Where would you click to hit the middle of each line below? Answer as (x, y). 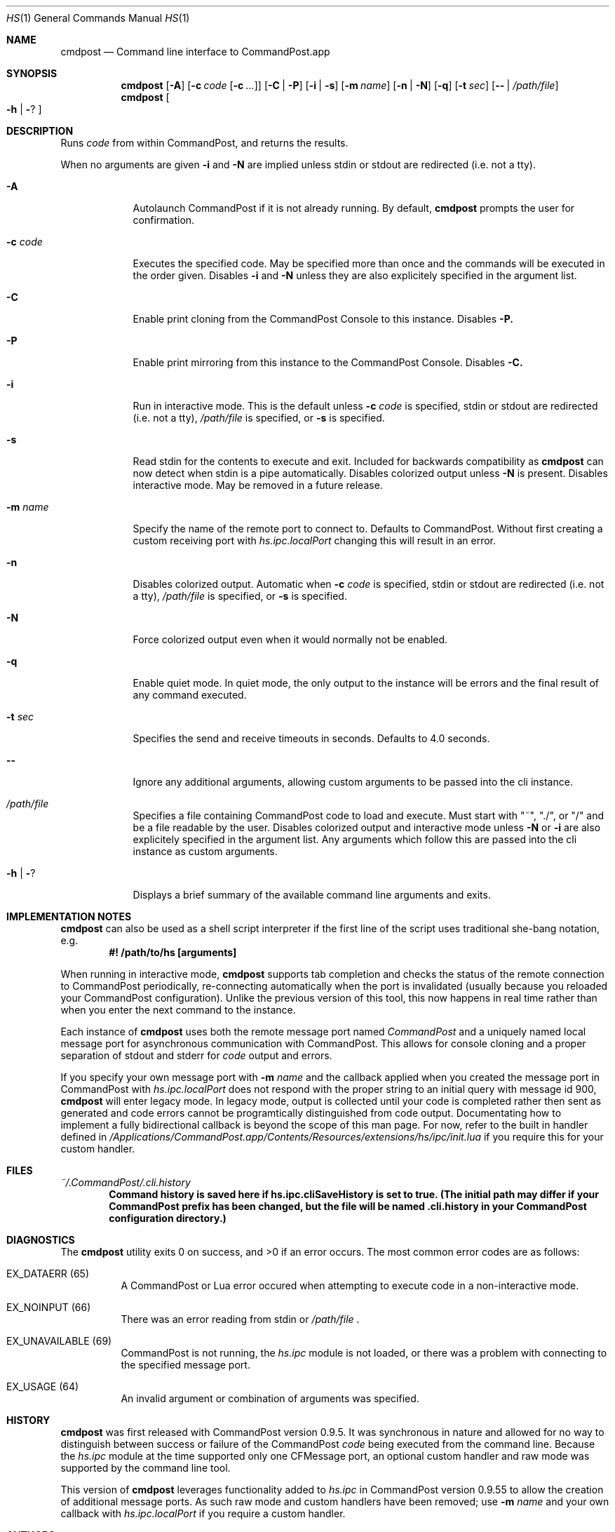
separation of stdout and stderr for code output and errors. (196, 1055)
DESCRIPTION (40, 131)
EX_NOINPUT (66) (49, 1307)
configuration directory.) (168, 1218)
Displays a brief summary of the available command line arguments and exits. (312, 895)
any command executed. (190, 695)
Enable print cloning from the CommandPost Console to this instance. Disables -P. (323, 319)
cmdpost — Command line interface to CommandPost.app (195, 52)
